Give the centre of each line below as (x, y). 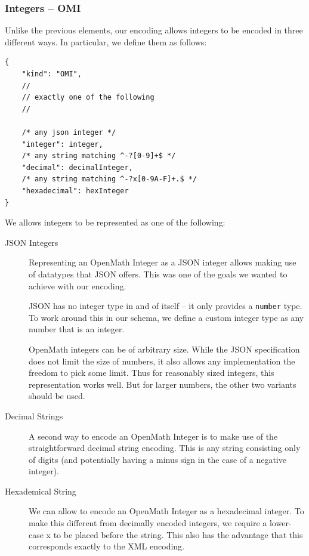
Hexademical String (41, 491)
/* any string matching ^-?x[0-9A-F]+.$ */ (109, 179)
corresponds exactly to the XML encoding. (106, 546)
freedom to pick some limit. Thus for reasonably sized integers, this (152, 373)
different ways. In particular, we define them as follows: (106, 41)
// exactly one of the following (88, 98)
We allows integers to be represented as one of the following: (115, 222)
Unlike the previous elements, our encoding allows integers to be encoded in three (154, 30)
